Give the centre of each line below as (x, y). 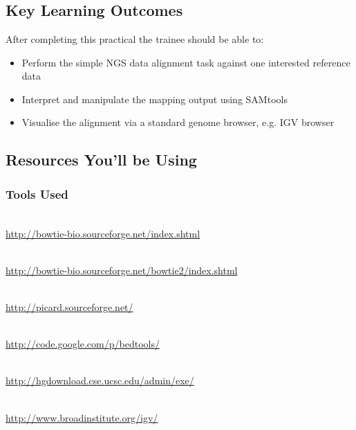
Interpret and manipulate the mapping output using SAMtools (154, 99)
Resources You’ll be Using (101, 160)
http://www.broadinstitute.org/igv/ (82, 417)
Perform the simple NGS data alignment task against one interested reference (186, 62)
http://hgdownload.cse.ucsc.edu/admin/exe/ (100, 380)
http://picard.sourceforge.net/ (69, 306)
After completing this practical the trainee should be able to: (135, 39)
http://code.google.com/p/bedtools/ (83, 344)
